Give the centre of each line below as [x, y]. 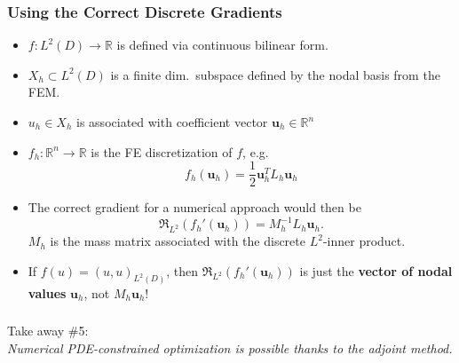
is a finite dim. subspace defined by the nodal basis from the [275, 74]
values [47, 292]
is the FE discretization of [162, 151]
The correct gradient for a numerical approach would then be [194, 207]
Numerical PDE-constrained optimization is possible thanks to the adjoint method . [230, 347]
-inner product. [364, 241]
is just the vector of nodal [376, 270]
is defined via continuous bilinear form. [222, 45]
